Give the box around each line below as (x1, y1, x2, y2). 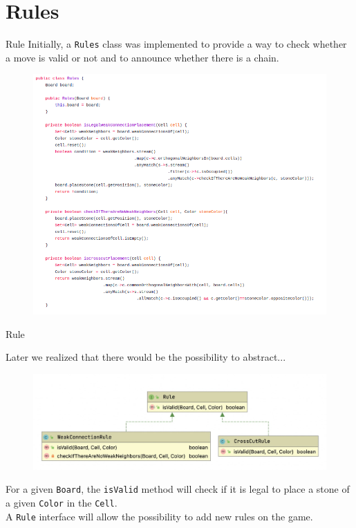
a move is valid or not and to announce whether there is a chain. (6, 50, 279, 64)
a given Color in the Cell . (6, 495, 118, 509)
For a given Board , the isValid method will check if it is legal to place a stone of (6, 482, 350, 496)
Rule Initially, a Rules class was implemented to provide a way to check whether (6, 37, 347, 51)
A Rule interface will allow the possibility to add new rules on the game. (6, 509, 313, 523)
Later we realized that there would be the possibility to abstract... (6, 350, 286, 364)
